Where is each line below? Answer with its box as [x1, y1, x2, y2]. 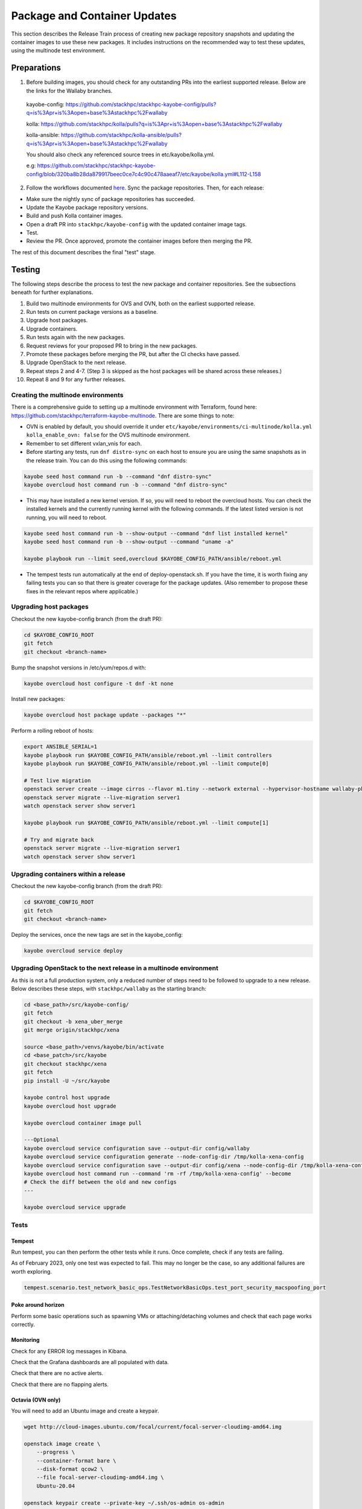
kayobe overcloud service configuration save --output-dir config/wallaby [24, 1144, 250, 1152]
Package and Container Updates [11, 9, 177, 22]
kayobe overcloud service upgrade [24, 1204, 126, 1211]
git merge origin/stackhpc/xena [24, 1027, 120, 1033]
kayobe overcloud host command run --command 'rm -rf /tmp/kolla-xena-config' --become [24, 1170, 291, 1177]
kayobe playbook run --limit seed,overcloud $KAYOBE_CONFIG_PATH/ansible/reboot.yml [24, 555, 282, 562]
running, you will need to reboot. [26, 514, 107, 521]
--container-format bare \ [36, 1457, 117, 1464]
